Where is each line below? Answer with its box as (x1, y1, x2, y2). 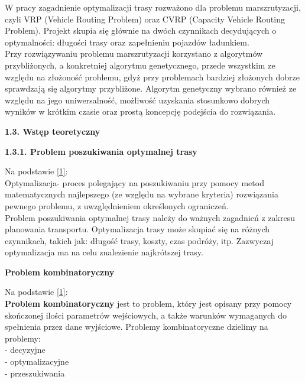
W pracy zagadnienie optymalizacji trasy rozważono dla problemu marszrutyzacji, (5, 1, 301, 13)
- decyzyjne (5, 343, 46, 356)
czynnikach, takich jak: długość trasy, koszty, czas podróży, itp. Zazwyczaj (5, 234, 274, 246)
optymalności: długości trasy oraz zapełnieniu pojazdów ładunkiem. (5, 35, 249, 48)
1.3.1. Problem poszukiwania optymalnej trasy (5, 145, 197, 157)
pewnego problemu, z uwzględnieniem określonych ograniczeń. (5, 199, 229, 212)
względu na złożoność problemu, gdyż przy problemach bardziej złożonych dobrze (5, 70, 300, 83)
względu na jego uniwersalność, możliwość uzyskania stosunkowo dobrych (5, 93, 270, 106)
